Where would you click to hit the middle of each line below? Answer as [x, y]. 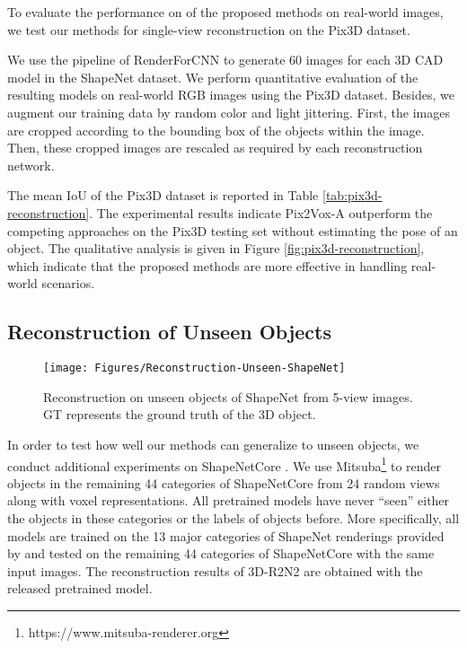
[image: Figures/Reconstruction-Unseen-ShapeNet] [194, 368]
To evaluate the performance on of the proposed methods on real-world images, [225, 12]
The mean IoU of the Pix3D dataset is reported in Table [163, 195]
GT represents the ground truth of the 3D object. [180, 414]
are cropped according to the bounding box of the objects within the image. [216, 130]
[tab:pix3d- [352, 195]
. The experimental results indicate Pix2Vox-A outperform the [261, 212]
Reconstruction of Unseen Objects [170, 332]
